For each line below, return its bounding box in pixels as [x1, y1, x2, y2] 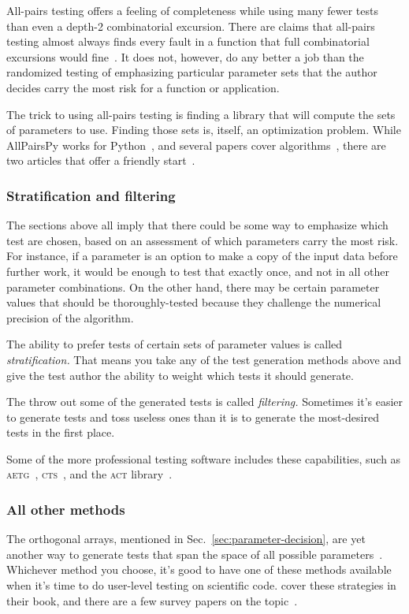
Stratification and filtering [6, 185, 176, 205]
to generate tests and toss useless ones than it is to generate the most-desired [6, 408, 379, 425]
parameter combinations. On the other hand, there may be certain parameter [6, 278, 380, 295]
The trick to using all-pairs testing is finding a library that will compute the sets [6, 106, 396, 122]
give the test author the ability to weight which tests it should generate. [6, 367, 354, 383]
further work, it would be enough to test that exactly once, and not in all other [6, 262, 389, 279]
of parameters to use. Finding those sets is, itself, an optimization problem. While [6, 121, 401, 138]
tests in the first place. [6, 424, 115, 441]
